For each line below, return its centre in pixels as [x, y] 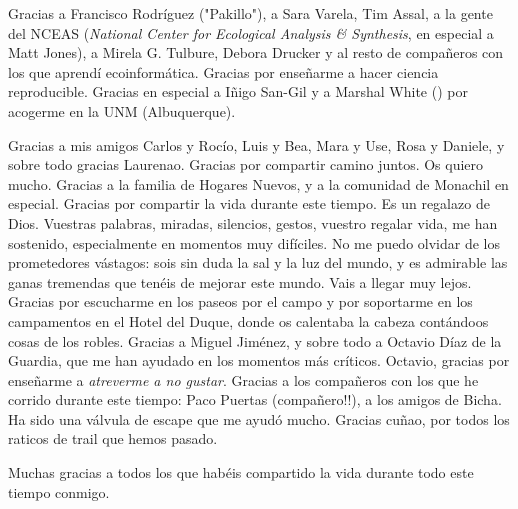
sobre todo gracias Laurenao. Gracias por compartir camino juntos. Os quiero [246, 164]
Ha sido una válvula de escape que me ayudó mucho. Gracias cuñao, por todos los [259, 418]
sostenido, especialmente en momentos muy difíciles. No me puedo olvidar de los [254, 242]
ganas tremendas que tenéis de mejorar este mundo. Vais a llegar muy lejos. [240, 281]
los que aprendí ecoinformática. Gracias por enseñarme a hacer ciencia [223, 71]
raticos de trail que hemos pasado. [113, 438]
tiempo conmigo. [59, 491]
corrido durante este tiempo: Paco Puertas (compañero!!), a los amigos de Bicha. [255, 399]
